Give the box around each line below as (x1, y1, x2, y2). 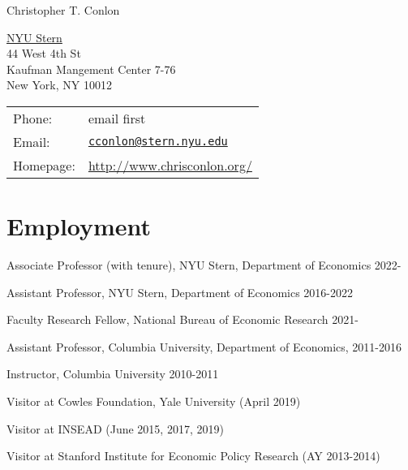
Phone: (13, 108, 53, 127)
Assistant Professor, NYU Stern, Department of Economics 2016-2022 (6, 283, 354, 300)
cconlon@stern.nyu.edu (88, 135, 228, 149)
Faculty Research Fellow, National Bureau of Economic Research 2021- (6, 311, 359, 328)
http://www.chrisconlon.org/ (88, 155, 252, 175)
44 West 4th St (6, 45, 81, 62)
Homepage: (13, 155, 75, 175)
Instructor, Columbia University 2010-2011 (6, 365, 219, 382)
